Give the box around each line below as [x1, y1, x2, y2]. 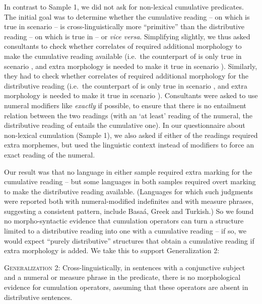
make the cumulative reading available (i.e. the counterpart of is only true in [4, 50, 242, 61]
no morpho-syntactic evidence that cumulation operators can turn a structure [4, 215, 244, 226]
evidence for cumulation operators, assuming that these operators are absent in [4, 282, 248, 292]
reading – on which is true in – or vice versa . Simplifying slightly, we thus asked [4, 31, 250, 41]
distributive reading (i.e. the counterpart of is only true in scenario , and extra [4, 80, 247, 91]
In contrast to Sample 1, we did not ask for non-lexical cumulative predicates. [4, 2, 244, 12]
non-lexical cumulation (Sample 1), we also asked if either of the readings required [4, 129, 258, 140]
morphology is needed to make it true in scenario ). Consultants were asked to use [4, 90, 258, 101]
